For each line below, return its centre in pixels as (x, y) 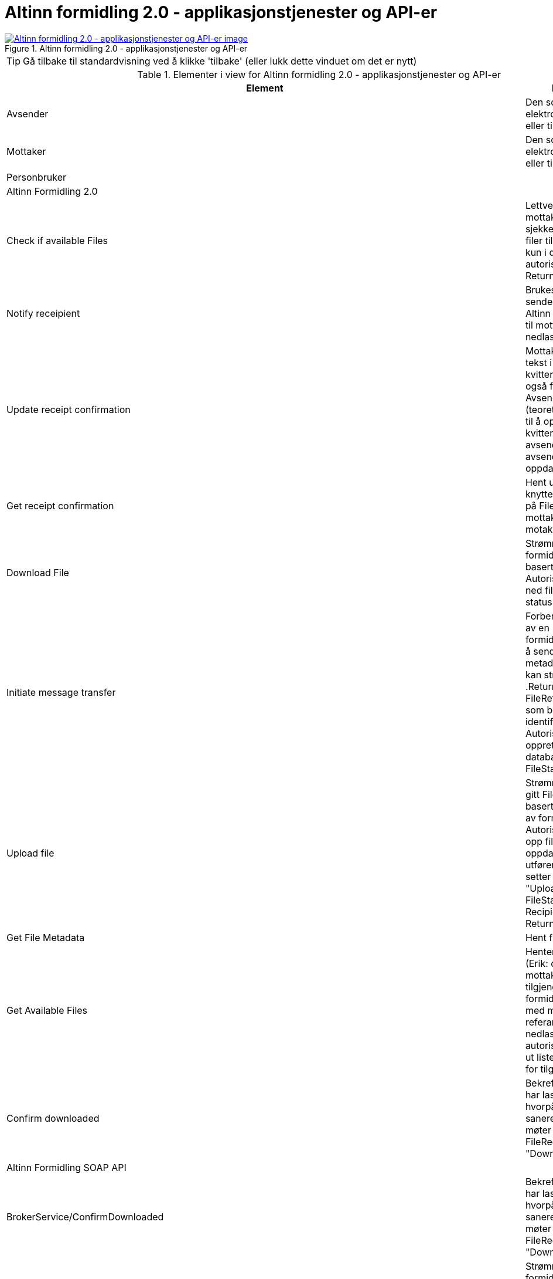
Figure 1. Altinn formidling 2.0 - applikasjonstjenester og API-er (126, 48)
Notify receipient (43, 313)
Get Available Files (47, 1010)
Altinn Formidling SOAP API (66, 1167)
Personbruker (37, 177)
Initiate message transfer (61, 692)
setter (538, 876)
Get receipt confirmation (60, 505)
